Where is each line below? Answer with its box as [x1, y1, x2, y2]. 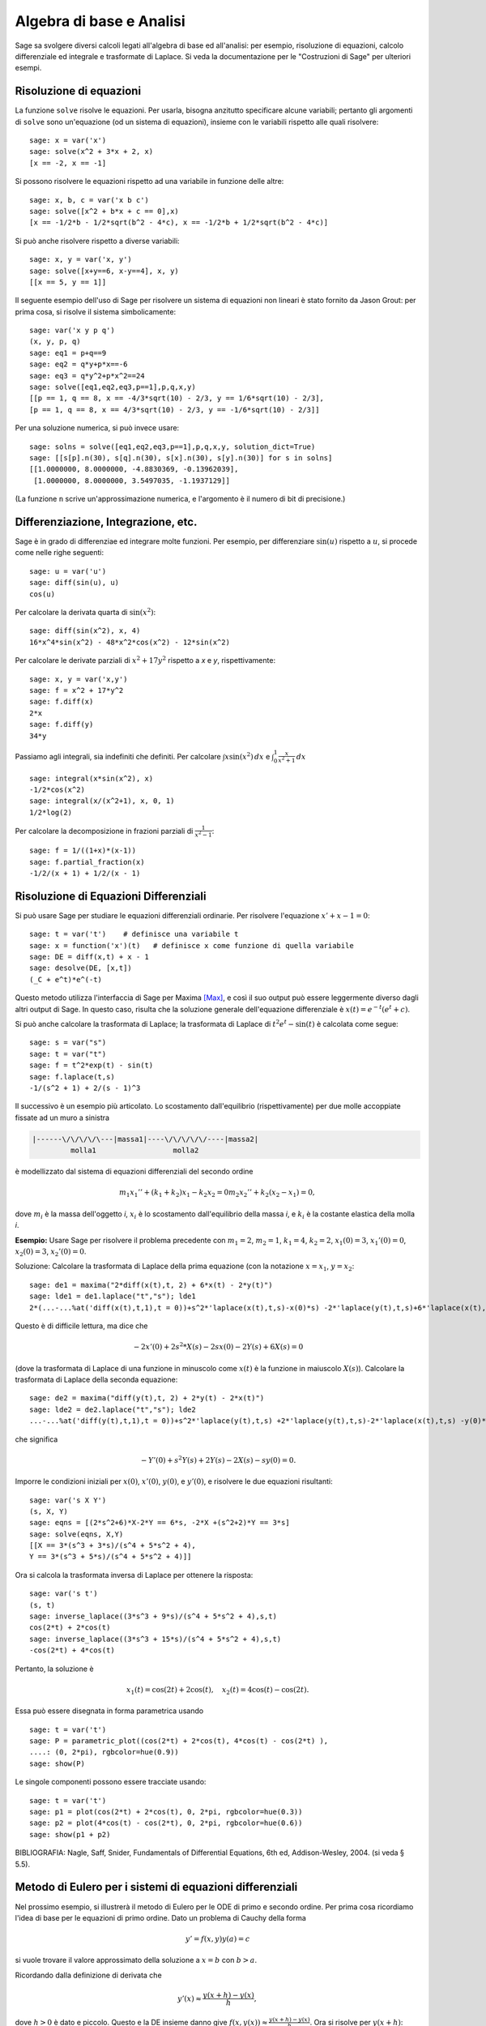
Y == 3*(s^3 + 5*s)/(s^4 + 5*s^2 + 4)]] [29, 1552, 192, 1562]
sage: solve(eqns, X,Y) [29, 1529, 124, 1539]
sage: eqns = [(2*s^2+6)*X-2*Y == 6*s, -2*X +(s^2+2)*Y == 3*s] [29, 1518, 291, 1528]
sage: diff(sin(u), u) [29, 578, 120, 588]
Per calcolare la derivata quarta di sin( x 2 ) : [15, 606, 156, 618]
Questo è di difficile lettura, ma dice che [15, 1321, 149, 1331]
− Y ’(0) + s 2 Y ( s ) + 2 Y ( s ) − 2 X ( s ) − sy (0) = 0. [140, 1455, 296, 1464]
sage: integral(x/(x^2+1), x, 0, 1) [29, 797, 175, 806]
